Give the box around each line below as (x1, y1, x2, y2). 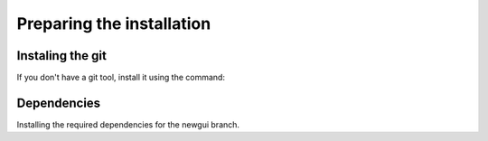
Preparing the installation (16, 14, 211, 33)
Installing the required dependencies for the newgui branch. (16, 118, 239, 130)
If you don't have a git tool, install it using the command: (16, 72, 226, 83)
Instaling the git (16, 48, 108, 63)
